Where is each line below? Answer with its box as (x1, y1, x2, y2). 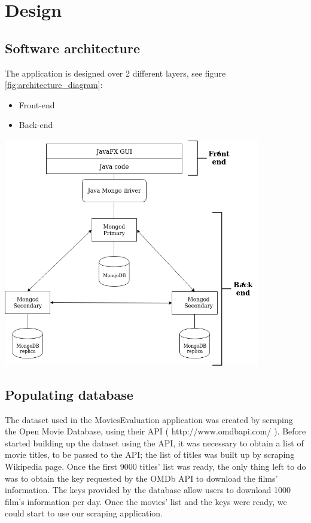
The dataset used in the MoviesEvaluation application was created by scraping (5, 413, 293, 425)
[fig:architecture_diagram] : (5, 78, 103, 91)
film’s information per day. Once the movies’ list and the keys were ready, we (5, 495, 287, 507)
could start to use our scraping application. (5, 507, 163, 519)
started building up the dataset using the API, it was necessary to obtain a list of (5, 436, 304, 449)
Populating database (5, 385, 133, 403)
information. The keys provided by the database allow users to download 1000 (5, 484, 291, 496)
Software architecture (5, 38, 141, 57)
